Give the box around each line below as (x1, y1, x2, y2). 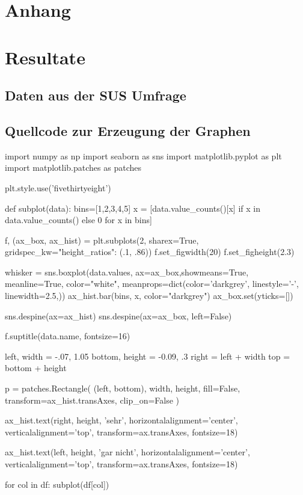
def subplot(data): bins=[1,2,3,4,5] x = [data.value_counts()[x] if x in (5, 201, 260, 214)
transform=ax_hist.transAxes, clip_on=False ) (5, 393, 180, 406)
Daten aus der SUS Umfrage (5, 86, 186, 105)
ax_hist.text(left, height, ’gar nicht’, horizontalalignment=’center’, (5, 446, 250, 458)
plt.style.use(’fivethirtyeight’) (5, 181, 111, 194)
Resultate (5, 45, 85, 69)
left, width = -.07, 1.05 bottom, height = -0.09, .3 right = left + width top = (5, 349, 290, 362)
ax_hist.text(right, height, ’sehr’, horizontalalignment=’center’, (5, 414, 238, 426)
